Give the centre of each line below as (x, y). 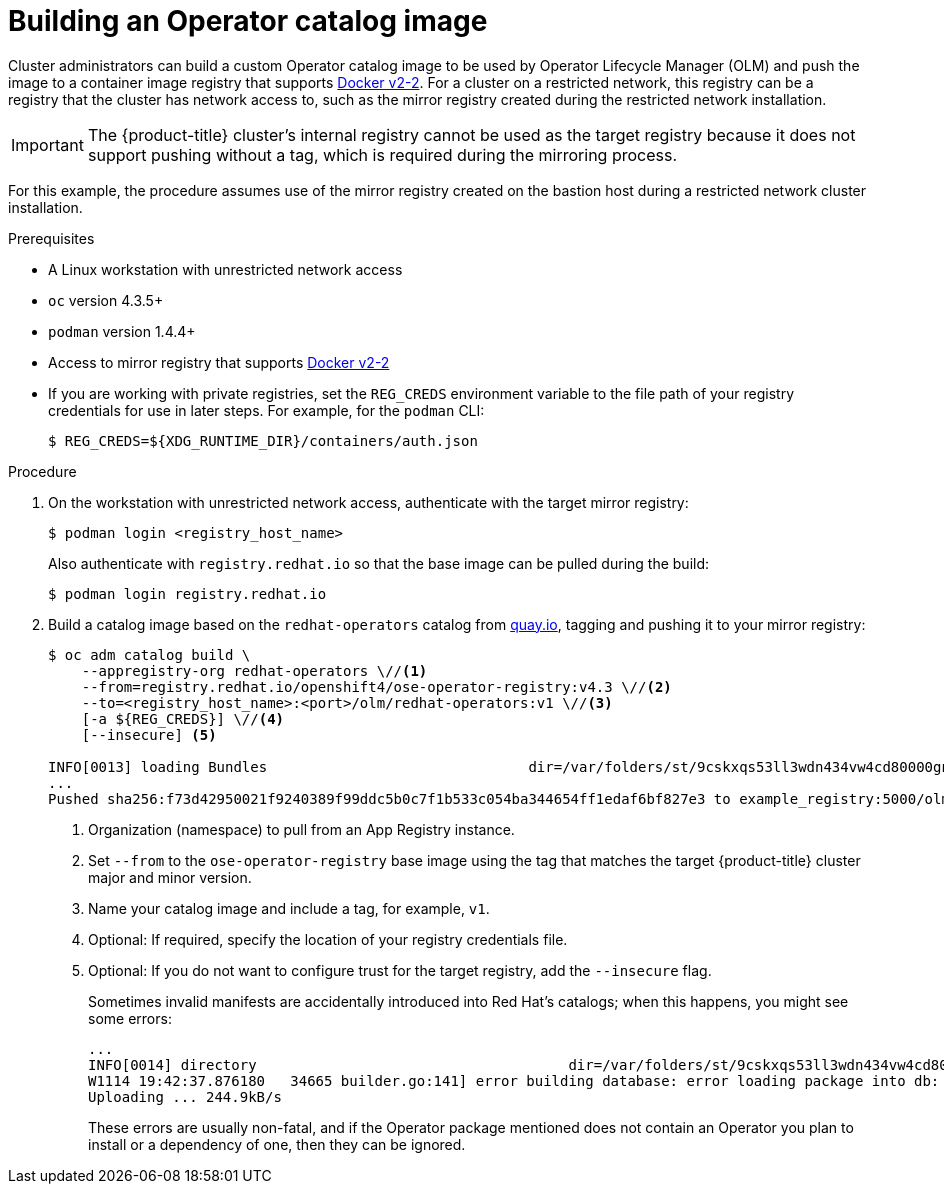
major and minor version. (170, 877)
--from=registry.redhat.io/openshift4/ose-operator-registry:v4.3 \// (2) (376, 686)
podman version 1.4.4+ (122, 331)
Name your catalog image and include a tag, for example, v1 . (289, 908)
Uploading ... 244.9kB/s (185, 1096)
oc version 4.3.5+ (106, 300)
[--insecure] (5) (149, 734)
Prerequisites (51, 238)
